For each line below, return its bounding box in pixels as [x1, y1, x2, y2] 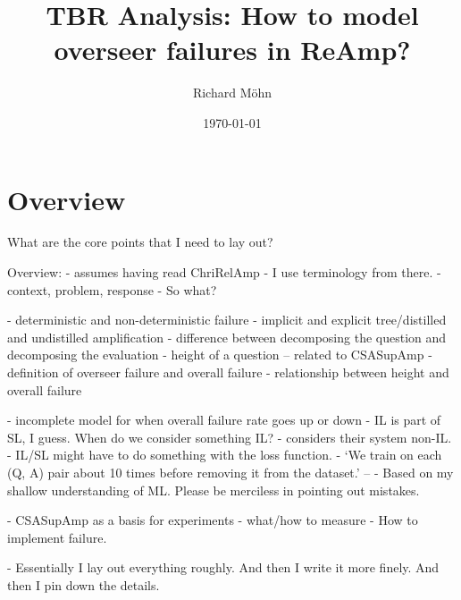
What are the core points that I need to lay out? [7, 232, 273, 251]
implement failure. [7, 528, 107, 546]
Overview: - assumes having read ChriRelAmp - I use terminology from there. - [7, 263, 441, 282]
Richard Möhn [192, 83, 272, 102]
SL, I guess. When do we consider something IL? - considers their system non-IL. [7, 427, 452, 446]
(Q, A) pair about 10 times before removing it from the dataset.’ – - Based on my [7, 462, 454, 481]
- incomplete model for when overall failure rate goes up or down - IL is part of [7, 410, 441, 429]
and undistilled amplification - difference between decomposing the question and [7, 327, 447, 346]
